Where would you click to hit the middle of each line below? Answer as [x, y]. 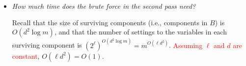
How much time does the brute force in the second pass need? [104, 6]
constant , [26, 56]
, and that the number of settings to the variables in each [140, 32]
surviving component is [47, 45]
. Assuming [186, 45]
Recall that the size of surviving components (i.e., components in [110, 22]
